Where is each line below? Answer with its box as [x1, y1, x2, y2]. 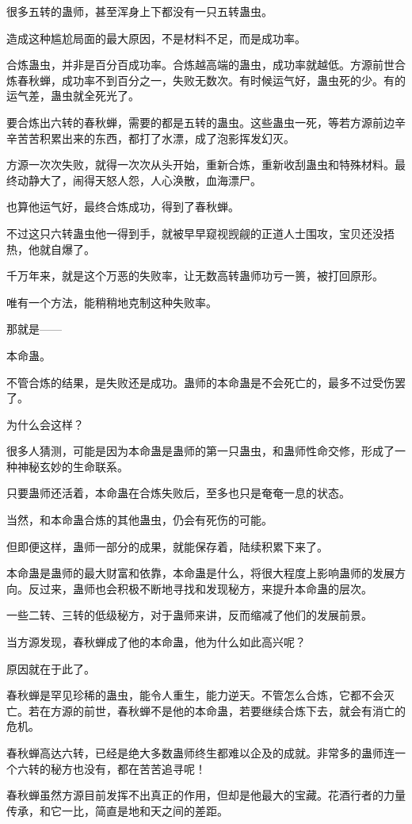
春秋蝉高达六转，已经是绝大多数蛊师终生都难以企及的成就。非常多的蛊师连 [6, 745, 395, 761]
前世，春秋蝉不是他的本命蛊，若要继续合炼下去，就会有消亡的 [83, 702, 406, 719]
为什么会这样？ [6, 416, 84, 432]
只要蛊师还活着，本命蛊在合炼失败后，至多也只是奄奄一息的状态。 [6, 485, 350, 501]
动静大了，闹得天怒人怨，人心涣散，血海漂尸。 [17, 171, 261, 188]
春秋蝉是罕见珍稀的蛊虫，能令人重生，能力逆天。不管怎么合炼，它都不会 [6, 687, 383, 703]
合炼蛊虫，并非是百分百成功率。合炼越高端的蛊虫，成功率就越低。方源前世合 [6, 56, 406, 73]
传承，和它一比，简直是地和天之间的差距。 [6, 802, 228, 818]
